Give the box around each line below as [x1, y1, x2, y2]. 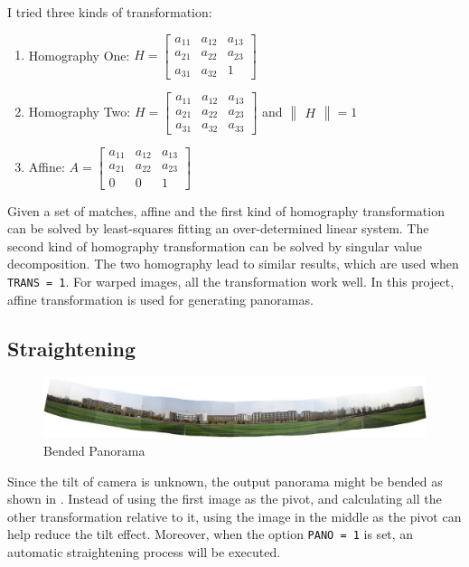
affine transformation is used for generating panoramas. [7, 289, 314, 308]
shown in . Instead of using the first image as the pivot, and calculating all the [7, 489, 442, 508]
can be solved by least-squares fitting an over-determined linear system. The [7, 219, 429, 238]
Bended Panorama [43, 441, 145, 460]
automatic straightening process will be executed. [7, 543, 281, 562]
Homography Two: [28, 101, 131, 120]
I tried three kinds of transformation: [7, 3, 212, 21]
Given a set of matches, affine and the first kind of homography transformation [7, 201, 445, 220]
